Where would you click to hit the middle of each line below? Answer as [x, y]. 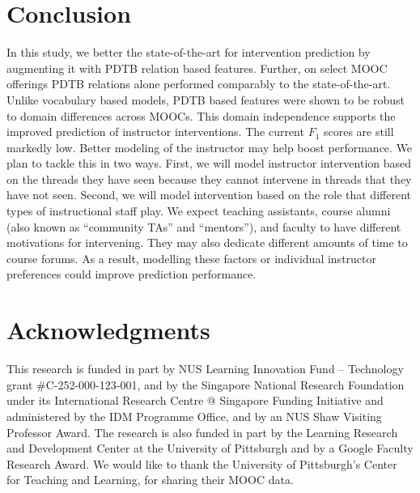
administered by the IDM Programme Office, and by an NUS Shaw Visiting [194, 416]
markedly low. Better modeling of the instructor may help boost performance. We [210, 147]
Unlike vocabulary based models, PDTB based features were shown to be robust [206, 99]
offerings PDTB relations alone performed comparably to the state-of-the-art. [199, 84]
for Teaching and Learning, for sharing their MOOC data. [150, 480]
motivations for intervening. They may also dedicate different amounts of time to [207, 242]
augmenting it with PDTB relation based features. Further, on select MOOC [197, 68]
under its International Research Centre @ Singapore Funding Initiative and [195, 400]
